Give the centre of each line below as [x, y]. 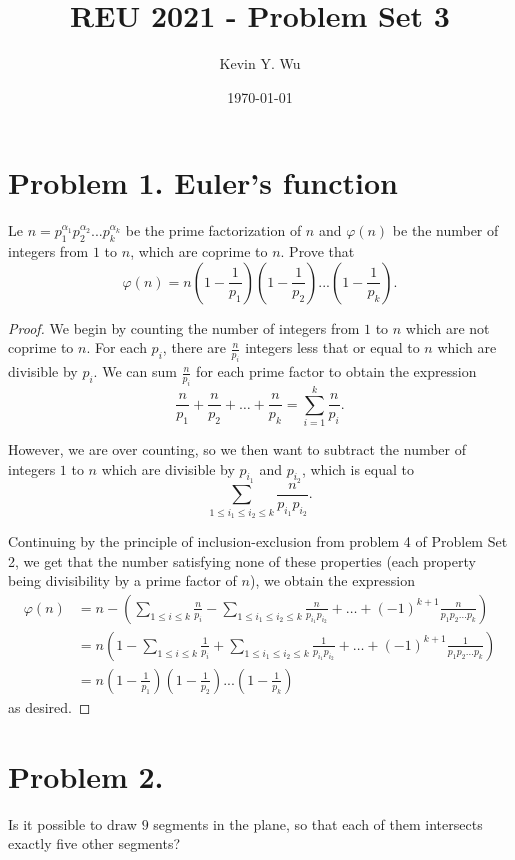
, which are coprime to [199, 251]
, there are [194, 347]
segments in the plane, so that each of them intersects [318, 823]
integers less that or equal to [332, 347]
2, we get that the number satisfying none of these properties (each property [242, 560]
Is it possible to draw [72, 823]
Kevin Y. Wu [260, 63]
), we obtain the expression [332, 580]
